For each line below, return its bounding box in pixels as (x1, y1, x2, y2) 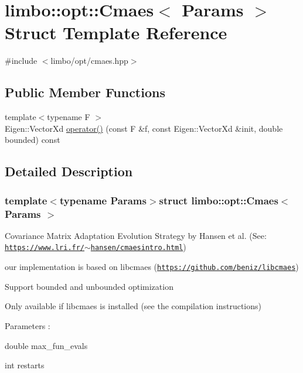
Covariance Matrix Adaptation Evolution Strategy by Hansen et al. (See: (5, 229, 267, 241)
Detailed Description (5, 162, 133, 180)
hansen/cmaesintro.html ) (90, 241, 186, 253)
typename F (47, 111, 90, 123)
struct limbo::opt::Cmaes (159, 193, 278, 207)
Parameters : (5, 319, 50, 331)
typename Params (59, 193, 147, 207)
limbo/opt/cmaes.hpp (50, 54, 128, 67)
